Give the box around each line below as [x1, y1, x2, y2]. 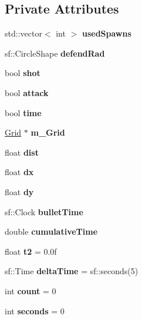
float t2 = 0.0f [5, 245, 57, 257]
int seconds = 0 [5, 304, 65, 317]
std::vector [5, 27, 42, 40]
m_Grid [31, 126, 65, 139]
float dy [5, 185, 34, 198]
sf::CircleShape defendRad [5, 47, 105, 59]
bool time [5, 106, 42, 119]
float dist [5, 146, 39, 158]
